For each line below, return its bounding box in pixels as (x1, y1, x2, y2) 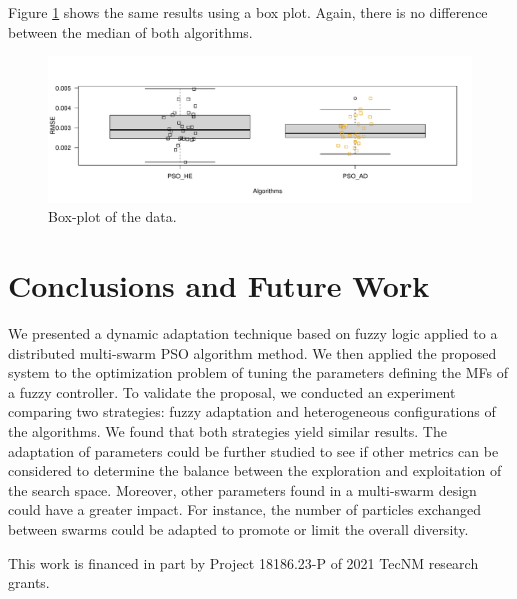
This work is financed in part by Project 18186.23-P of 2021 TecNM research (8, 552, 479, 573)
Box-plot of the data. (48, 206, 177, 227)
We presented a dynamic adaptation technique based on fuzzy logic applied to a (8, 323, 498, 344)
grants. (8, 572, 50, 593)
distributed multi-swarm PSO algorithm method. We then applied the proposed (8, 342, 497, 363)
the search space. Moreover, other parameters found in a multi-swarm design (8, 479, 477, 500)
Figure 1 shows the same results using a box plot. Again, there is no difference (8, 2, 488, 22)
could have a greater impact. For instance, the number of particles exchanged (8, 499, 482, 520)
